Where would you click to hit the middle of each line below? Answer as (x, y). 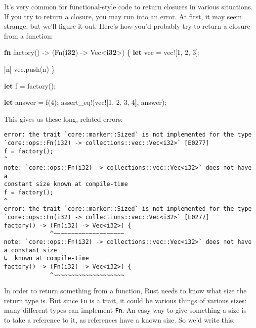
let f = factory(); (30, 85)
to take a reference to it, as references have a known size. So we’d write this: (120, 320)
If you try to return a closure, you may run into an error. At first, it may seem (123, 16)
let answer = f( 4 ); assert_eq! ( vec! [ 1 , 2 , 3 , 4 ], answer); (85, 102)
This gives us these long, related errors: (64, 118)
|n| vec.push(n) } (29, 69)
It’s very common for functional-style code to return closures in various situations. (128, 6)
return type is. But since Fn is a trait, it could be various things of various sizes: (125, 300)
